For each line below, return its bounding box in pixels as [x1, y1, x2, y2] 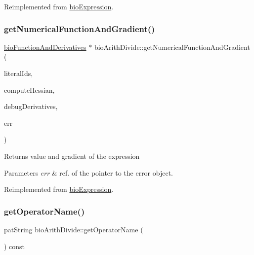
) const [4, 241, 25, 251]
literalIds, [4, 68, 33, 78]
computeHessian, [4, 84, 55, 95]
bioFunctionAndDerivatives [4, 41, 86, 52]
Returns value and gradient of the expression [4, 150, 140, 161]
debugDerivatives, [4, 101, 58, 111]
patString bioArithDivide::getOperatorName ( [4, 224, 143, 234]
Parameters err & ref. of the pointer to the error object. [4, 167, 173, 178]
